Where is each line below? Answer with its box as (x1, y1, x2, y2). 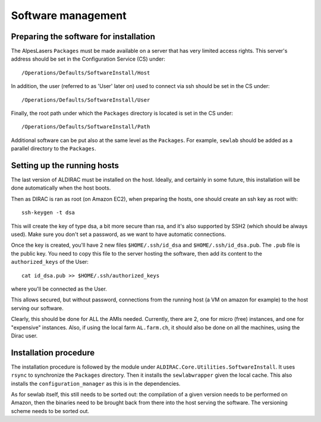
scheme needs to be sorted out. (11, 407, 89, 414)
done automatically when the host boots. (11, 184, 111, 191)
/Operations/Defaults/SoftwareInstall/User (21, 96, 150, 103)
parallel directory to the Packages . (11, 145, 96, 152)
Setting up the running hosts (11, 160, 119, 171)
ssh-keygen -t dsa (21, 209, 75, 216)
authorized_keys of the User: (11, 259, 89, 266)
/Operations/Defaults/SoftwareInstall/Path (21, 124, 150, 130)
